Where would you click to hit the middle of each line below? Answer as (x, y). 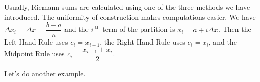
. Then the (235, 29)
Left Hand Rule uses (36, 42)
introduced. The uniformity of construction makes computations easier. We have (130, 17)
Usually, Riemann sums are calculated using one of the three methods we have (127, 7)
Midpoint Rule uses (35, 54)
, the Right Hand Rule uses (143, 42)
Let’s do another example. (45, 73)
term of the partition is (139, 29)
